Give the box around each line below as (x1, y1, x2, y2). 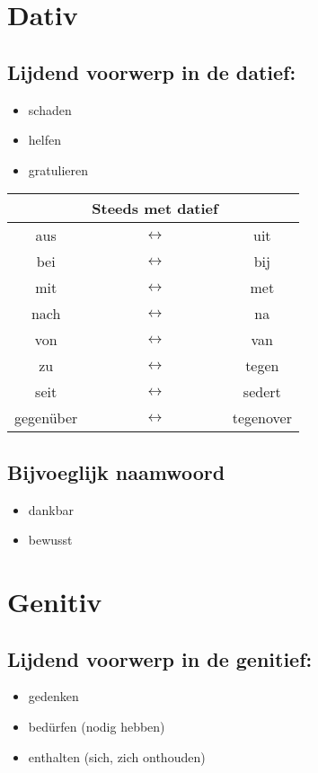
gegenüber (14, 407, 78, 429)
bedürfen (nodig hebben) (28, 716, 165, 735)
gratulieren (28, 160, 89, 179)
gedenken (28, 687, 79, 706)
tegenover (232, 407, 292, 429)
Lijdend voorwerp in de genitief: (7, 644, 313, 672)
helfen (28, 130, 61, 149)
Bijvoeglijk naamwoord (7, 458, 225, 485)
